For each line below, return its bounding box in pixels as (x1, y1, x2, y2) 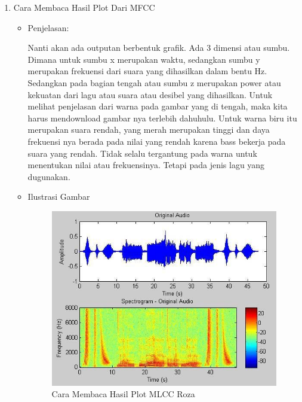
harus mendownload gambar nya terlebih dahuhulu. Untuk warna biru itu (27, 111, 297, 124)
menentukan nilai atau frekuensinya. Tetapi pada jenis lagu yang (27, 159, 265, 171)
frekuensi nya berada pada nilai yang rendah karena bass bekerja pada (27, 135, 286, 147)
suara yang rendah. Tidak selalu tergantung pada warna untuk (27, 147, 257, 159)
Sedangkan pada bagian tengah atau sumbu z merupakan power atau (27, 76, 281, 89)
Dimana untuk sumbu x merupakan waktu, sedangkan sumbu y (27, 53, 260, 65)
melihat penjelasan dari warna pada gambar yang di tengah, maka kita (27, 100, 288, 112)
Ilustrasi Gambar (27, 190, 90, 203)
